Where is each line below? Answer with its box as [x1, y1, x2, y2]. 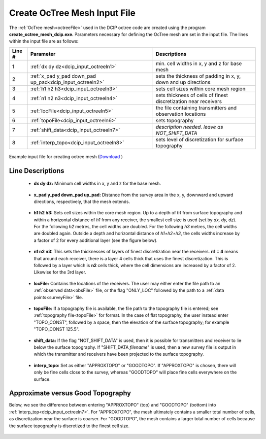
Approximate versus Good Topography [9, 389, 132, 398]
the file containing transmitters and [156, 104, 237, 111]
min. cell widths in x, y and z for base [156, 60, 242, 67]
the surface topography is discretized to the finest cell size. [9, 423, 130, 429]
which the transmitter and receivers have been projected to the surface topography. [33, 351, 204, 357]
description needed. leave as [156, 123, 224, 130]
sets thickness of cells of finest [156, 92, 228, 99]
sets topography [156, 117, 194, 124]
